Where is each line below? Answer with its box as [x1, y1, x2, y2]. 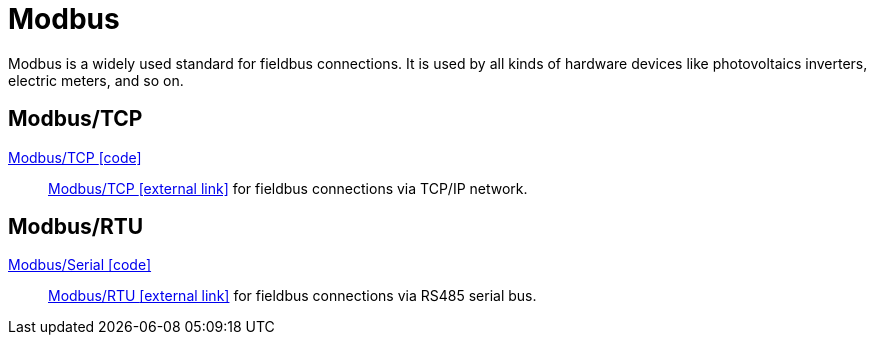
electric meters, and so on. [8, 71, 184, 89]
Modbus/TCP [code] [8, 148, 142, 166]
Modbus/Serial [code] [8, 256, 152, 274]
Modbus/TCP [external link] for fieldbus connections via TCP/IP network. [48, 179, 528, 197]
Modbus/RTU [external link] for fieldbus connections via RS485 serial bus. [48, 287, 537, 305]
